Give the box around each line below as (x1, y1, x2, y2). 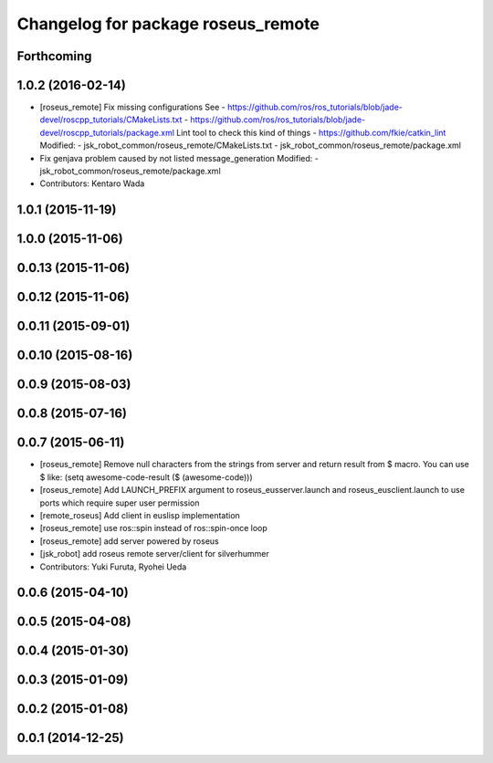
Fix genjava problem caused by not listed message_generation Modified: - (39, 152, 319, 163)
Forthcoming (16, 48, 92, 64)
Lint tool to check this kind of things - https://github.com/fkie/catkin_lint (176, 127, 446, 138)
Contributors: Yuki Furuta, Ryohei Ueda (39, 561, 187, 572)
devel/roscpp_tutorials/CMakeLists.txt (39, 114, 183, 125)
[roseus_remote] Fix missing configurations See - (39, 101, 226, 113)
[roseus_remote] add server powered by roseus (39, 535, 219, 547)
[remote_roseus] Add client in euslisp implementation (39, 510, 241, 521)
